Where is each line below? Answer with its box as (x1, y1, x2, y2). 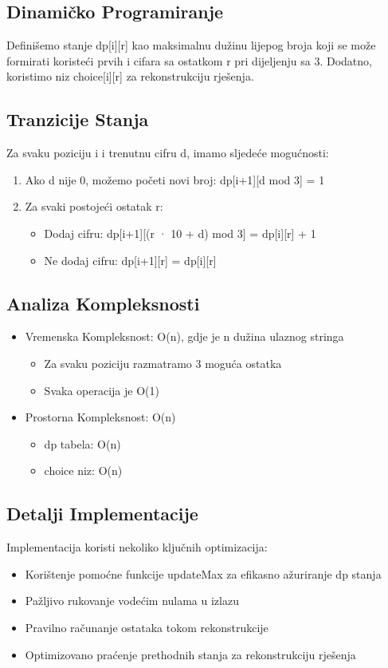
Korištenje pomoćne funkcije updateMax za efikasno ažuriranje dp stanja (25, 565, 382, 582)
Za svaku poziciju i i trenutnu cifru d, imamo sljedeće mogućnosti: (6, 144, 329, 161)
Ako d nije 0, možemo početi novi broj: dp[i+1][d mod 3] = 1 (25, 171, 325, 188)
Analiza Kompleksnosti (6, 291, 200, 315)
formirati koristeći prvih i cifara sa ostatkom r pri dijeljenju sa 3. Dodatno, (6, 52, 372, 69)
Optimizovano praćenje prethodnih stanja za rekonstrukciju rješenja (25, 646, 356, 662)
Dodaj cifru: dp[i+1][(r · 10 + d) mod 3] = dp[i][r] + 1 (44, 224, 316, 241)
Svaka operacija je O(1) (44, 381, 159, 398)
